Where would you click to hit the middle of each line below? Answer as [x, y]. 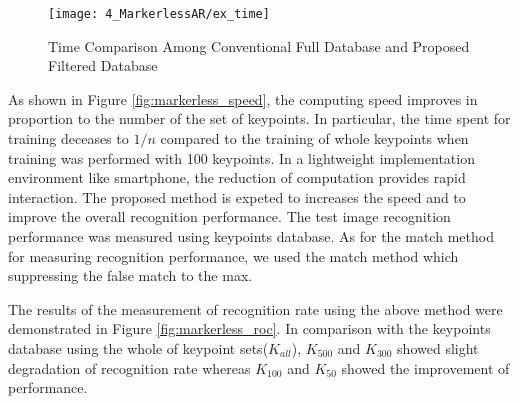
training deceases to [68, 138]
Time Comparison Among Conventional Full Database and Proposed [259, 45]
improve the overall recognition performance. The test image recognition [229, 216]
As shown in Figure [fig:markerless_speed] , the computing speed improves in [243, 98]
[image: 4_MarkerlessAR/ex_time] [159, 14]
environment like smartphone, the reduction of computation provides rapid [237, 177]
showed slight [438, 347]
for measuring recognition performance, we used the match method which [233, 255]
